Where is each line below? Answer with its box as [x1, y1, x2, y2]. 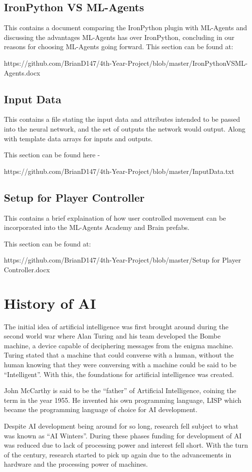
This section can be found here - [4, 150, 100, 160]
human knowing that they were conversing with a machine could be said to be [4, 359, 236, 370]
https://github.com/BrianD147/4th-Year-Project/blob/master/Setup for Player [4, 255, 241, 265]
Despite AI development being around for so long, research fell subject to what [4, 420, 238, 431]
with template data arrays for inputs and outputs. [4, 133, 153, 143]
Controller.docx [4, 264, 50, 274]
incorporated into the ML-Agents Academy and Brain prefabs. [4, 222, 190, 232]
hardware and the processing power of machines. [4, 459, 148, 469]
